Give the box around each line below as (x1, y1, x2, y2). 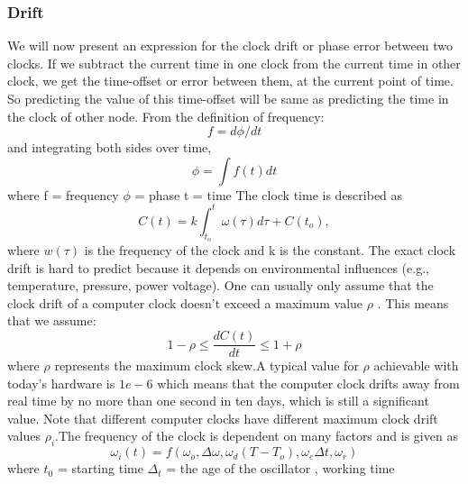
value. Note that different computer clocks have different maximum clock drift (7, 408, 438, 427)
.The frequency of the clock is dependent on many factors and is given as (55, 426, 458, 445)
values (7, 426, 41, 445)
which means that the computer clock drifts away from (157, 373, 460, 392)
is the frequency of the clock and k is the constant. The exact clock (84, 241, 456, 260)
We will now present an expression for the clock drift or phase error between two (7, 36, 454, 55)
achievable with (373, 356, 459, 375)
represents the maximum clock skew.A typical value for (54, 356, 359, 375)
